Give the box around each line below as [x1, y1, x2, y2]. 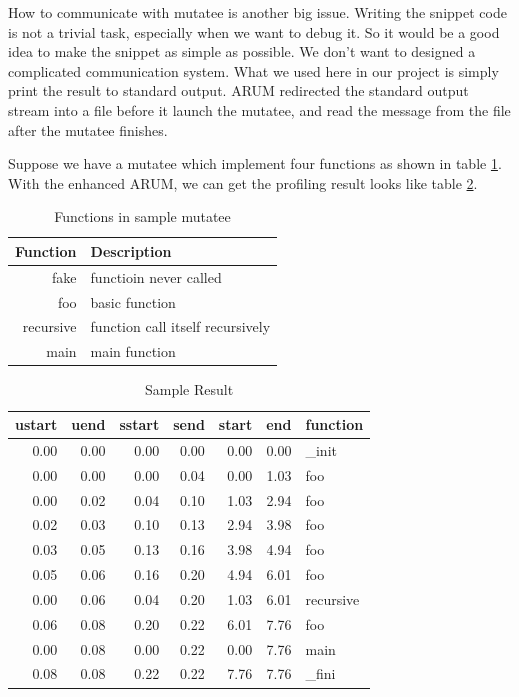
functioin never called [90, 266, 222, 287]
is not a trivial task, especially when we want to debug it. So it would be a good [8, 21, 500, 42]
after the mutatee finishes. [8, 119, 168, 140]
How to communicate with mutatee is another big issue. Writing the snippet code [8, 2, 507, 22]
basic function [90, 291, 176, 312]
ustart [15, 414, 58, 434]
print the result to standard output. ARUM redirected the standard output [8, 80, 469, 101]
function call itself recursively [90, 316, 271, 337]
